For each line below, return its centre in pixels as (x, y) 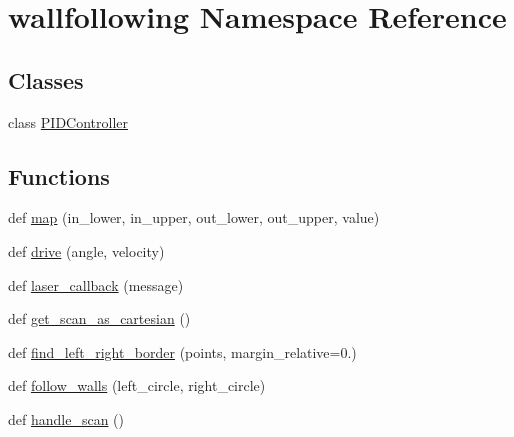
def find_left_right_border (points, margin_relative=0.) (182, 351)
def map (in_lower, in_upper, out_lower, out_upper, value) (194, 217)
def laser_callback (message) (96, 284)
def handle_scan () (66, 418)
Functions (59, 175)
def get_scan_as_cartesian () (99, 318)
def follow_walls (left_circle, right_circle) (137, 385)
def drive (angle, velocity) (86, 250)
